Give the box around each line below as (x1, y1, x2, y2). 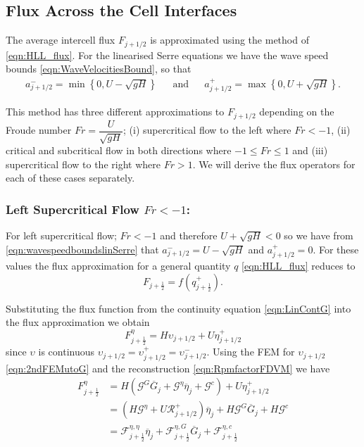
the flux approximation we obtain (6, 315, 150, 329)
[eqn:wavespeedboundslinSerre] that (6, 241, 159, 256)
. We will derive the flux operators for (192, 156, 356, 171)
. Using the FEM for (206, 344, 295, 359)
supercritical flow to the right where (6, 156, 161, 171)
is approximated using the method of (150, 32, 309, 47)
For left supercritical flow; (6, 228, 117, 243)
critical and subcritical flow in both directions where (6, 143, 232, 158)
